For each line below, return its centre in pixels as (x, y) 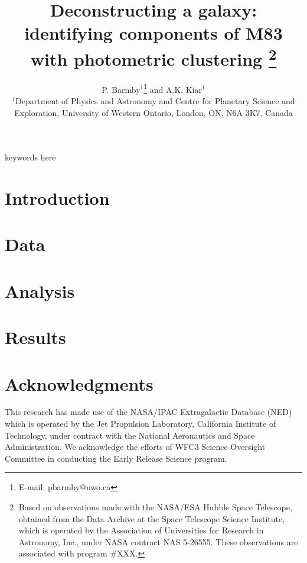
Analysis (40, 290)
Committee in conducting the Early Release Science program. (116, 458)
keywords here (30, 157)
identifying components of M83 (153, 33)
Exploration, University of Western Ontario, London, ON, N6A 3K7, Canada (153, 112)
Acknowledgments (79, 383)
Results (35, 337)
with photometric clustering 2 (153, 57)
